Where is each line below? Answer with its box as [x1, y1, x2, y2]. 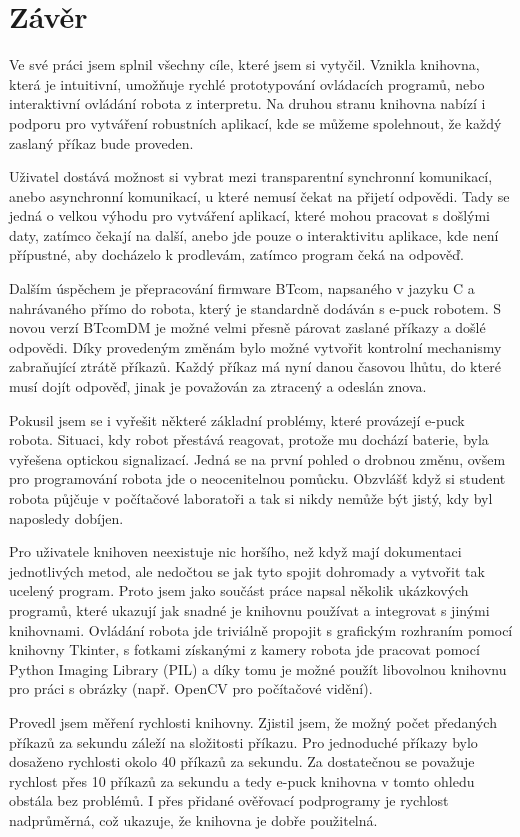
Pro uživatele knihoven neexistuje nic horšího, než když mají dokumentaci [9, 541, 462, 562]
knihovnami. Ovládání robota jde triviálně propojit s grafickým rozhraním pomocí [9, 619, 513, 640]
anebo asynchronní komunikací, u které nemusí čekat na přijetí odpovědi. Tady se [9, 185, 510, 206]
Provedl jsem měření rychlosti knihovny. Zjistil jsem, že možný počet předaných [9, 711, 497, 732]
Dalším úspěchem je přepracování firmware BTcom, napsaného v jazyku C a [9, 278, 475, 299]
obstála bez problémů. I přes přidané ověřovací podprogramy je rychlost [9, 790, 449, 811]
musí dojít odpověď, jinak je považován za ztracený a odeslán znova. [9, 376, 427, 397]
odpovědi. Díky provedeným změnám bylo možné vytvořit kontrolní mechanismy [9, 336, 502, 357]
